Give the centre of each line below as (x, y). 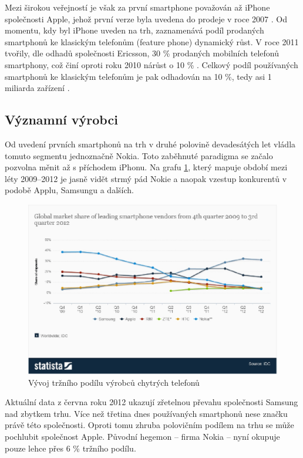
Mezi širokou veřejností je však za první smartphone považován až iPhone (137, 7)
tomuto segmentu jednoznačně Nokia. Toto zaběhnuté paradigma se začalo (139, 155)
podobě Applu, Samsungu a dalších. (69, 190)
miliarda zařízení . (37, 88)
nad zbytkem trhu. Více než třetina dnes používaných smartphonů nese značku (146, 413)
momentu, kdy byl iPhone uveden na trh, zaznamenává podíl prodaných (134, 30)
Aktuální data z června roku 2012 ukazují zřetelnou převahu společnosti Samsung (151, 402)
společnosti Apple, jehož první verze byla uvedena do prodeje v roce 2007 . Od (146, 18)
